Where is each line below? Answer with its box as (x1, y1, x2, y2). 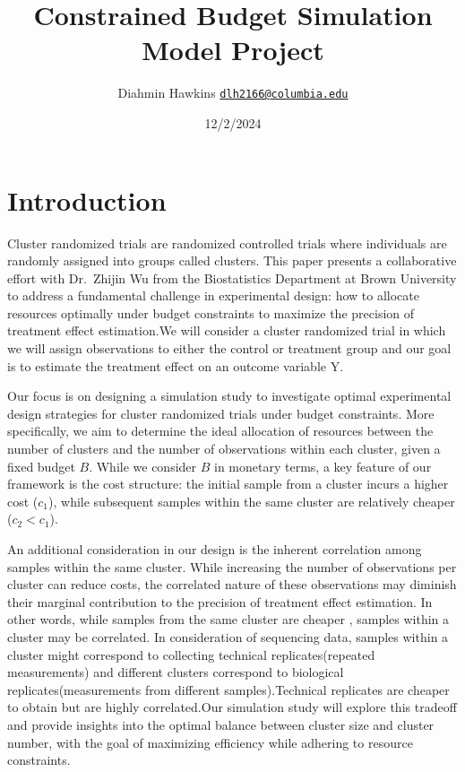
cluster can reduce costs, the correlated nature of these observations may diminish (7, 575, 457, 594)
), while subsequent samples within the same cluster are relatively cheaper (48, 491, 455, 510)
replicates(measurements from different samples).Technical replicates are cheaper (7, 680, 450, 698)
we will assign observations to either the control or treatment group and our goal (7, 339, 452, 358)
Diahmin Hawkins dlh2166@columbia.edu (117, 83, 349, 102)
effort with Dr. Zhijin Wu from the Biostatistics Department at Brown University (7, 268, 457, 287)
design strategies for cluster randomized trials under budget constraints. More (7, 403, 435, 422)
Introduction (7, 181, 167, 218)
